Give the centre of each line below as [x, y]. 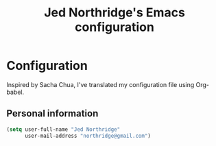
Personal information [52, 113]
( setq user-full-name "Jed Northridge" [63, 129]
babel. [15, 92]
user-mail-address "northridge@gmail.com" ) [88, 136]
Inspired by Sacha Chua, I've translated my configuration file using [100, 84]
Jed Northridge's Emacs [115, 13]
